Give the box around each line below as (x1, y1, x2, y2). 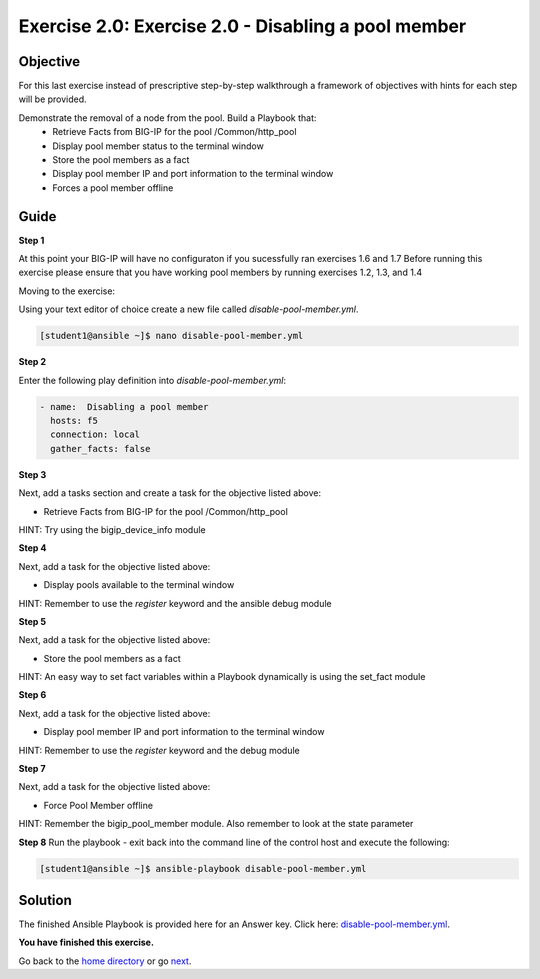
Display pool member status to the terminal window (52, 140, 264, 152)
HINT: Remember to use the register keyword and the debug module (18, 744, 300, 756)
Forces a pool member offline (52, 181, 174, 194)
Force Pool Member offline (43, 799, 154, 811)
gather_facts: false (50, 443, 151, 454)
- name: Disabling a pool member (39, 401, 209, 412)
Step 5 (18, 615, 47, 627)
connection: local (50, 429, 140, 440)
